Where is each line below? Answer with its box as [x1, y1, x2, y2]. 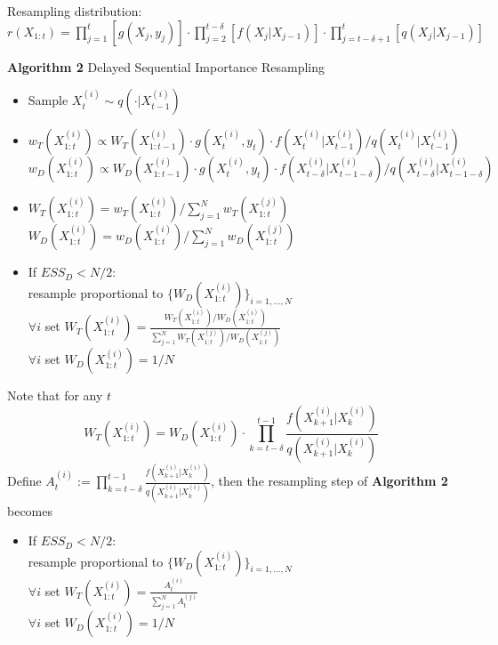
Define [7, 472, 42, 490]
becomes [7, 501, 53, 520]
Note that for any [7, 386, 103, 405]
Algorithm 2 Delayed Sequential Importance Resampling [7, 57, 325, 76]
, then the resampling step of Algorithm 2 [210, 472, 448, 490]
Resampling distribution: [7, 2, 142, 20]
